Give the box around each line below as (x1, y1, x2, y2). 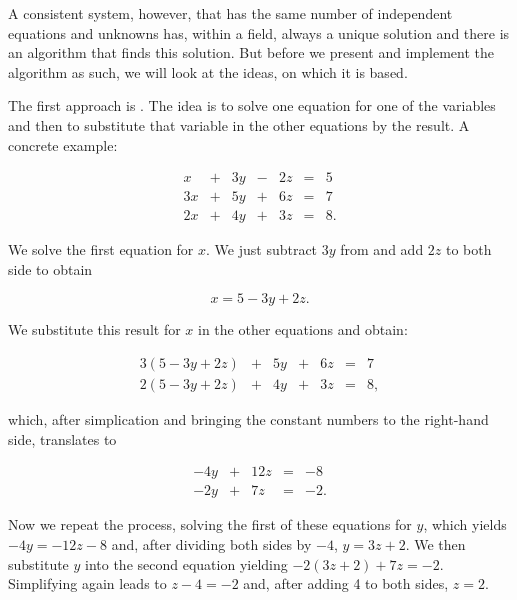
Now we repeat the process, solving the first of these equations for (8, 514, 412, 535)
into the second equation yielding (85, 553, 288, 574)
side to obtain (8, 258, 93, 279)
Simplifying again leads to (8, 573, 167, 594)
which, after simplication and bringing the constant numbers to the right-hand (8, 409, 489, 430)
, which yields (423, 514, 507, 535)
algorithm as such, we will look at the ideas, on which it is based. (8, 61, 408, 82)
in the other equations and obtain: (198, 319, 408, 340)
